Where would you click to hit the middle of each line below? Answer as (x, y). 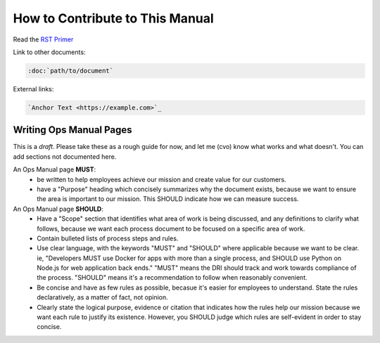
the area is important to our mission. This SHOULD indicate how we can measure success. (168, 199)
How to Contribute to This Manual (113, 18)
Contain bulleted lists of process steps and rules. (108, 238)
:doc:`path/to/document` (71, 71)
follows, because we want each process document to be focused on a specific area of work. (171, 228)
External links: (33, 89)
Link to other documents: (49, 52)
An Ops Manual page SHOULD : (58, 209)
